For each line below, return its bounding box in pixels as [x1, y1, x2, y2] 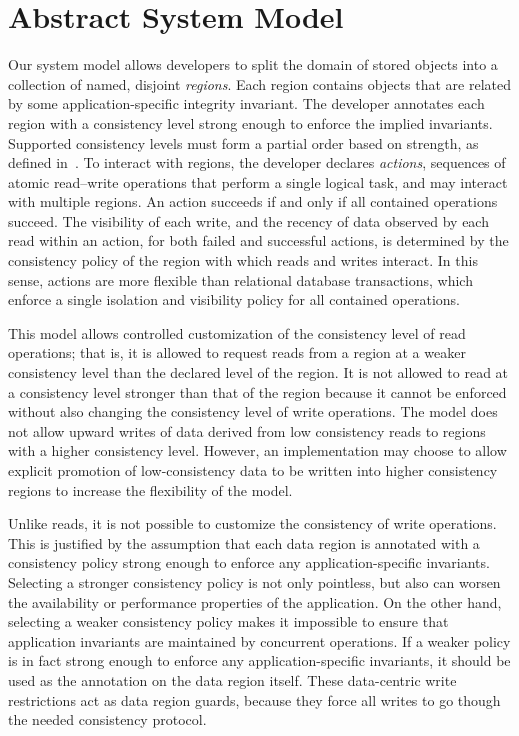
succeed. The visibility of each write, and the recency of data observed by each [8, 210, 489, 231]
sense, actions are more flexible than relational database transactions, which [8, 269, 473, 290]
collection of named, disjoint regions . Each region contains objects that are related [8, 73, 512, 94]
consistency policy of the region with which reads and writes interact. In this [8, 250, 478, 271]
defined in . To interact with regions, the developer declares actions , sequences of [8, 152, 506, 173]
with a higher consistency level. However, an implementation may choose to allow [8, 440, 507, 461]
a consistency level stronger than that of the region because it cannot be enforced [8, 381, 507, 402]
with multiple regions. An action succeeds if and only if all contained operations [8, 191, 498, 212]
